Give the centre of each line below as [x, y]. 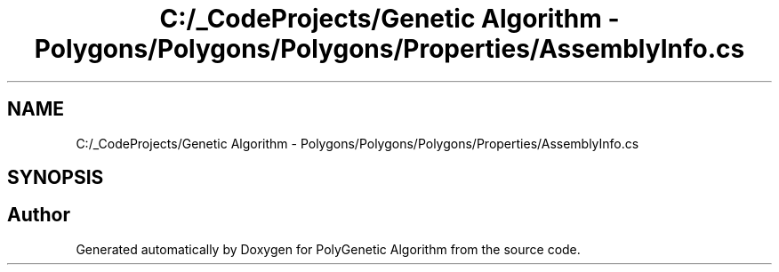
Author [39, 215]
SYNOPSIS [56, 178]
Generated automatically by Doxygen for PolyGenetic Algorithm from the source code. [328, 249]
